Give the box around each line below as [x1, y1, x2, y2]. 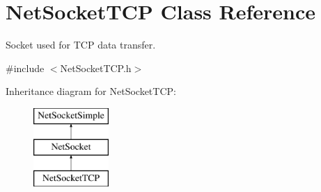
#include [6, 60, 45, 75]
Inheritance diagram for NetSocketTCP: [6, 84, 176, 98]
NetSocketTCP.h [60, 60, 132, 75]
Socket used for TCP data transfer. [6, 37, 156, 52]
